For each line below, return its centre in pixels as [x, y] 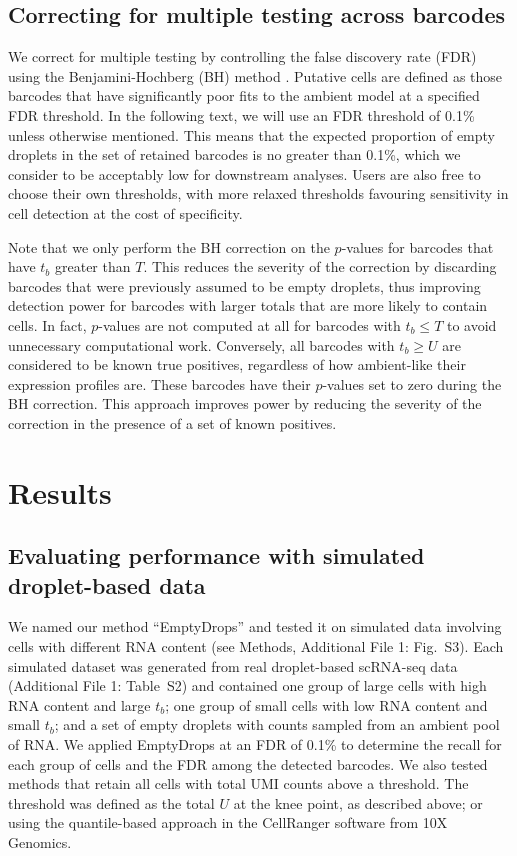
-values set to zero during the [412, 383]
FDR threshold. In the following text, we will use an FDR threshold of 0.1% [241, 114]
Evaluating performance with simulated [216, 555]
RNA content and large [79, 704]
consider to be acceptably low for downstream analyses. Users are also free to [244, 173]
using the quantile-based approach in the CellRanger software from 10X [228, 822]
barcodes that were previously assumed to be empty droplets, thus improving [244, 285]
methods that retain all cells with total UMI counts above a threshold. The [238, 783]
